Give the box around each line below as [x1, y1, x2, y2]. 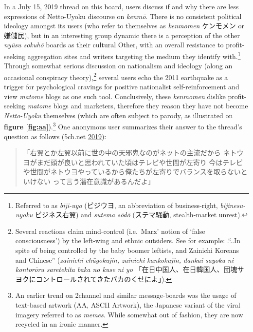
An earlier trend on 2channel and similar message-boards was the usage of [15, 290, 236, 300]
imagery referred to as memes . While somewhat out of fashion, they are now [15, 309, 243, 319]
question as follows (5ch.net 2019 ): [4, 131, 107, 141]
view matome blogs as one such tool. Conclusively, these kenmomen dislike [4, 91, 226, 101]
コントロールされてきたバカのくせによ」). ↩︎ [36, 273, 172, 284]
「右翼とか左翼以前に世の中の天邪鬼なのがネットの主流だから [23, 147, 221, 158]
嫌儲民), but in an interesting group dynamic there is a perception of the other [4, 30, 240, 40]
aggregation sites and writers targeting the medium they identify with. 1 [27, 49, 241, 61]
